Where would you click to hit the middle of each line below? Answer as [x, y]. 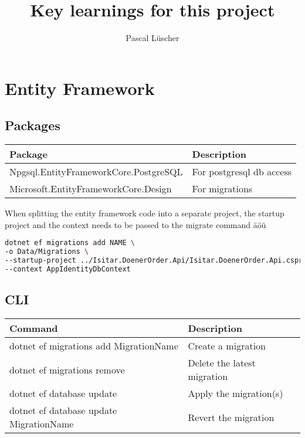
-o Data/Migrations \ [47, 252]
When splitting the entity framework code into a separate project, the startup [145, 213]
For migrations [222, 189]
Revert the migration [231, 417]
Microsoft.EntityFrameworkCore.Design [91, 189]
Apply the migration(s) [235, 393]
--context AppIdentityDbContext [68, 269]
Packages [33, 125]
